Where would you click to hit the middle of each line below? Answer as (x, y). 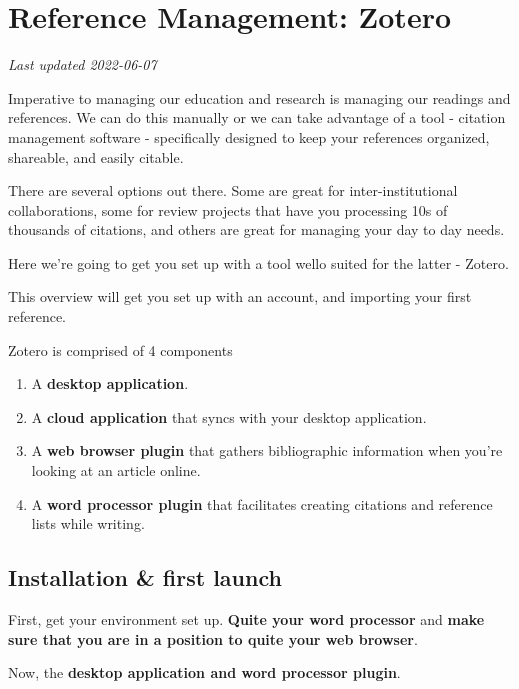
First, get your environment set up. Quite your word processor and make (246, 619)
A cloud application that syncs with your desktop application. (229, 416)
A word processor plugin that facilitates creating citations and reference (262, 503)
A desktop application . (110, 383)
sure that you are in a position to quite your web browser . (213, 638)
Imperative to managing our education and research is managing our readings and (259, 97)
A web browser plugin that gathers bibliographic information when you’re (267, 450)
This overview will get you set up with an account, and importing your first (240, 296)
